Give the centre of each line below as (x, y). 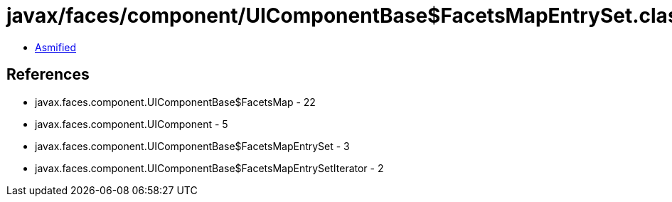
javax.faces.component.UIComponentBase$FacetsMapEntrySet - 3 (192, 146)
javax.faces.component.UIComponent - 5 (132, 124)
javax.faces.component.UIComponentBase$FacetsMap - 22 (175, 102)
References (48, 75)
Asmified (56, 47)
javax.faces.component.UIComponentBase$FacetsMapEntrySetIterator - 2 (209, 168)
